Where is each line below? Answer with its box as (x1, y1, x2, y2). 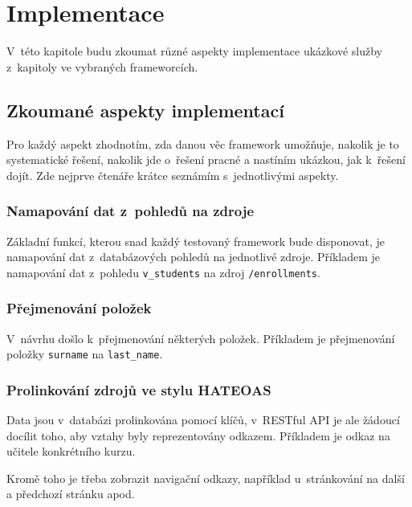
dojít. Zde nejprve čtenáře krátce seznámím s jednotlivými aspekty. (6, 166, 339, 183)
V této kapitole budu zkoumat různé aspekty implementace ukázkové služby (6, 43, 383, 59)
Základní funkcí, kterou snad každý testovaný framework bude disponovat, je (6, 232, 385, 249)
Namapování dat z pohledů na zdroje (6, 201, 255, 221)
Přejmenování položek (6, 298, 152, 318)
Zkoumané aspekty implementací (6, 97, 284, 122)
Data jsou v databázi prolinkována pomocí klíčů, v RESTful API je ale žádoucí (6, 411, 400, 428)
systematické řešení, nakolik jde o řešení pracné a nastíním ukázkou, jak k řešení (6, 151, 406, 168)
